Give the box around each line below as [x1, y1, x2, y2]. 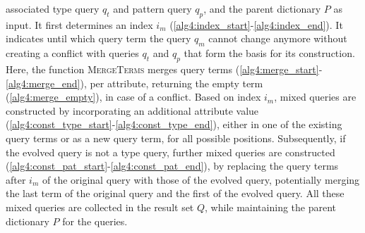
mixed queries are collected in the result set [6, 199, 194, 214]
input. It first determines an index [6, 17, 153, 32]
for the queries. [62, 213, 128, 228]
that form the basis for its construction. [184, 46, 355, 61]
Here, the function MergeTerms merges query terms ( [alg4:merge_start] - [6, 61, 323, 76]
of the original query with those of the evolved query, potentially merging [42, 172, 360, 187]
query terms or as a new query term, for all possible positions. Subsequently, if [6, 130, 346, 145]
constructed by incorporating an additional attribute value [6, 103, 259, 118]
